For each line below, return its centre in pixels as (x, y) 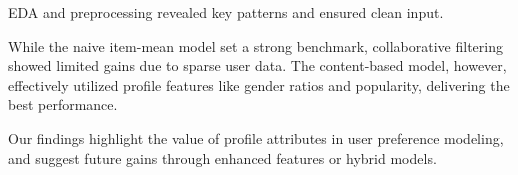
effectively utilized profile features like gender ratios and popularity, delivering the (259, 84)
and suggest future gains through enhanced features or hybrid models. (222, 157)
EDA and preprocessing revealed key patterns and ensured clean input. (226, 12)
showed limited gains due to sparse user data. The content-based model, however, (257, 65)
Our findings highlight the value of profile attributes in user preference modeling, (256, 137)
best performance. (63, 104)
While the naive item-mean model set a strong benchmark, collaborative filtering (255, 45)
